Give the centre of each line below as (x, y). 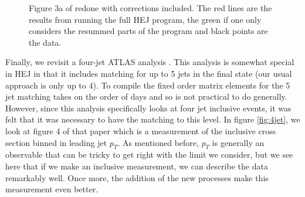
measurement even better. (52, 189)
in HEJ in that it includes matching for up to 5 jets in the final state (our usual (149, 73)
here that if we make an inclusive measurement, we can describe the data (137, 166)
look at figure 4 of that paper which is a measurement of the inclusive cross (141, 130)
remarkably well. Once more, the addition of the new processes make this (137, 177)
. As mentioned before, (158, 142)
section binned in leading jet (56, 142)
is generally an (238, 142)
